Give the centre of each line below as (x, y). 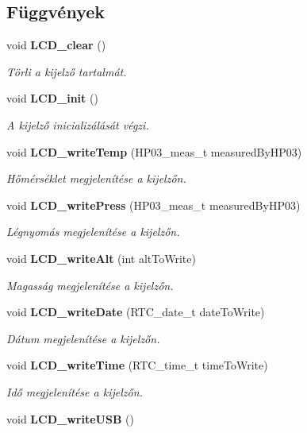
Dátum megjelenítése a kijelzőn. (83, 338)
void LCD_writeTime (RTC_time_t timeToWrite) (137, 365)
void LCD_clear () (56, 45)
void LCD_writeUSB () (70, 418)
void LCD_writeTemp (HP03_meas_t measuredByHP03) (154, 151)
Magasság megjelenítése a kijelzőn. (90, 285)
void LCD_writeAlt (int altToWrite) (101, 258)
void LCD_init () (52, 98)
